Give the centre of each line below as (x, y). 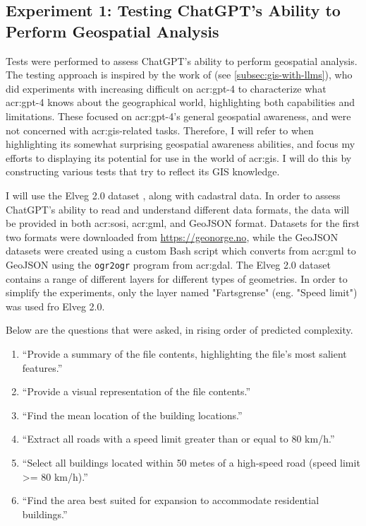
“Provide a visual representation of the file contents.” (136, 391)
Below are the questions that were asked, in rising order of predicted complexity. (179, 330)
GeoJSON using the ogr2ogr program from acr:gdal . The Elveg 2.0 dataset (168, 264)
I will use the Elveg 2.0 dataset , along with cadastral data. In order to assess (173, 195)
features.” (42, 367)
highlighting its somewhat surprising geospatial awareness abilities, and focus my (181, 144)
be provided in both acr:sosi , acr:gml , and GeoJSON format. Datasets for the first (183, 223)
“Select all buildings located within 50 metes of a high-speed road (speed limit (191, 462)
